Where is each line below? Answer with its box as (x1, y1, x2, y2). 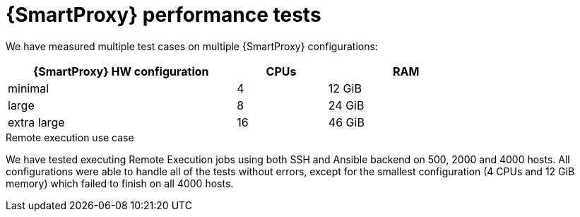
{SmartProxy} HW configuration (32, 64, 209, 78)
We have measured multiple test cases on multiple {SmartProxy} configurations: (6, 40, 378, 52)
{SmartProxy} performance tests (6, 3, 321, 27)
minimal (8, 81, 49, 95)
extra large (8, 115, 65, 129)
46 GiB (328, 115, 365, 129)
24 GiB (328, 98, 365, 112)
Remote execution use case (6, 131, 134, 143)
